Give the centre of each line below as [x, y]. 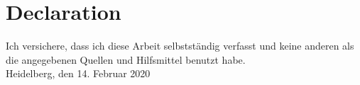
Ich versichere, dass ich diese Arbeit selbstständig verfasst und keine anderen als [180, 46]
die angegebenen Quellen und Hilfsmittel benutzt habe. [126, 59]
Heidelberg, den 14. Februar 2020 [78, 73]
